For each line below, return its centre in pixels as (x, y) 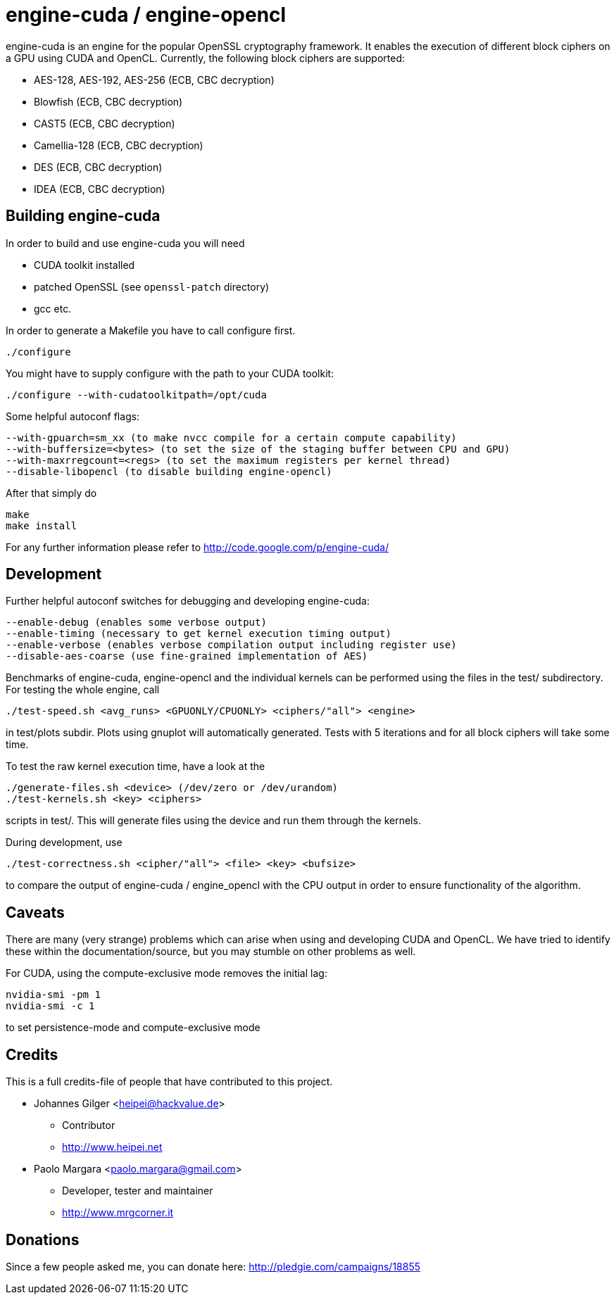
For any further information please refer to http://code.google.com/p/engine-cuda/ (197, 547)
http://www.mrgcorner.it (118, 1213)
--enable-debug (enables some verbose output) (136, 623)
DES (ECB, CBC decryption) (98, 167)
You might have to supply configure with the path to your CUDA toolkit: (170, 373)
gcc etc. (53, 308)
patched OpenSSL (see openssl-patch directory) (152, 286)
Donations (43, 1239)
